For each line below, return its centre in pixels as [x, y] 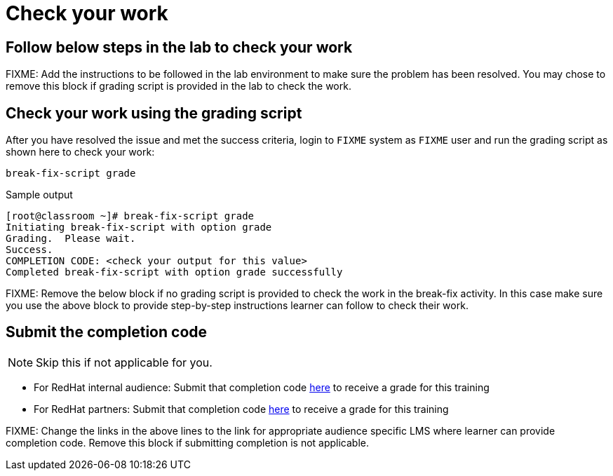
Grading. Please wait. [71, 239]
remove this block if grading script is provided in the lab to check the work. [178, 86]
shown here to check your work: [80, 152]
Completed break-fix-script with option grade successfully [174, 272]
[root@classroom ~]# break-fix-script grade [130, 216]
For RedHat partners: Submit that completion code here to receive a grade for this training [241, 409]
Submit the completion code [107, 332]
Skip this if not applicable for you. [124, 362]
